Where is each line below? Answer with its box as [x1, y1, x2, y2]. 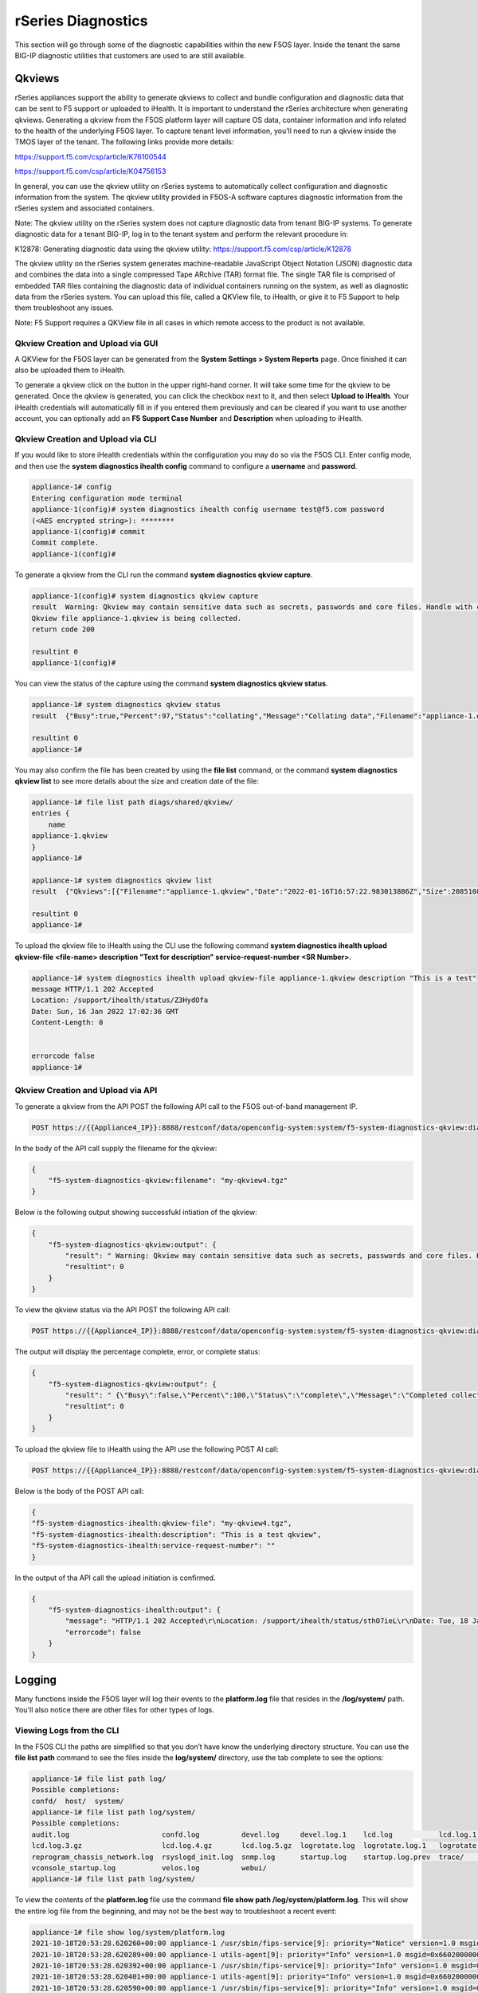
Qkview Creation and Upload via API [14, 1085, 158, 1096]
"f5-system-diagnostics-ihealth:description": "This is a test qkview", [31, 1530, 322, 1539]
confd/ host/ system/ [31, 1796, 125, 1806]
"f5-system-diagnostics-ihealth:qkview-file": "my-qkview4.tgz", [31, 1519, 292, 1528]
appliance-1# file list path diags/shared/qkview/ [31, 798, 234, 807]
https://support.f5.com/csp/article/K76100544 [14, 151, 167, 161]
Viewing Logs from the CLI [14, 1725, 119, 1736]
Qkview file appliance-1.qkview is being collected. [31, 614, 242, 623]
